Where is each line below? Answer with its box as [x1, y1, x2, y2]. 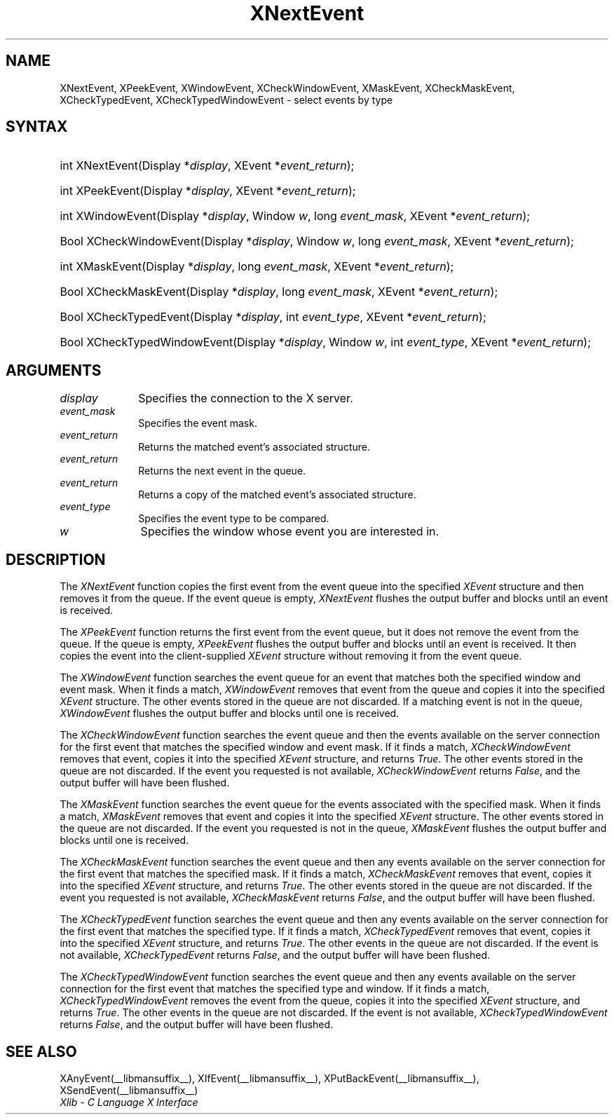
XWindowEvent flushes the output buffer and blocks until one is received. [60, 707, 400, 720]
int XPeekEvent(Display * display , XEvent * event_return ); [60, 184, 356, 198]
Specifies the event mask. [138, 417, 257, 430]
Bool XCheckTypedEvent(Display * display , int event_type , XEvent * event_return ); [60, 310, 486, 325]
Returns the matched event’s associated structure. [138, 441, 370, 453]
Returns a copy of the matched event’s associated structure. [138, 489, 416, 501]
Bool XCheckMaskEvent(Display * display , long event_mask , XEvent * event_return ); [60, 285, 498, 299]
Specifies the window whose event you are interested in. [140, 524, 439, 539]
